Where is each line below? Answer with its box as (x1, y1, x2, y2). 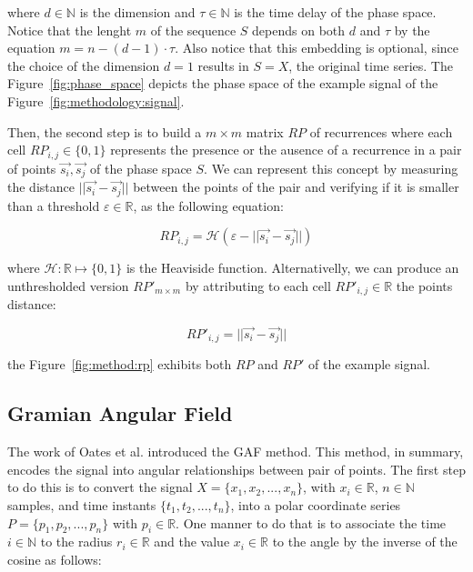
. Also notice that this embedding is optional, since (175, 38, 459, 57)
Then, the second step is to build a (7, 122, 202, 141)
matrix (246, 122, 284, 141)
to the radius (40, 532, 113, 551)
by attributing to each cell (185, 276, 331, 295)
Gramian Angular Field (7, 399, 233, 427)
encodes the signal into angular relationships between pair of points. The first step (7, 459, 466, 478)
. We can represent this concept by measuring (204, 158, 458, 177)
